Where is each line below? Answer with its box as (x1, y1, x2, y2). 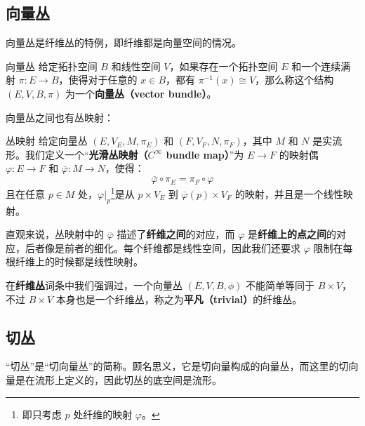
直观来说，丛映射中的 (6, 227, 104, 241)
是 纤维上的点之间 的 (247, 227, 336, 241)
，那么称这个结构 (255, 72, 334, 87)
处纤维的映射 (73, 406, 133, 421)
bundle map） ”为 (166, 147, 244, 161)
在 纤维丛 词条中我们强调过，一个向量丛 (6, 278, 182, 292)
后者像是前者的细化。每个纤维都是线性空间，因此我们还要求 (25, 240, 300, 255)
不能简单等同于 (246, 278, 315, 292)
